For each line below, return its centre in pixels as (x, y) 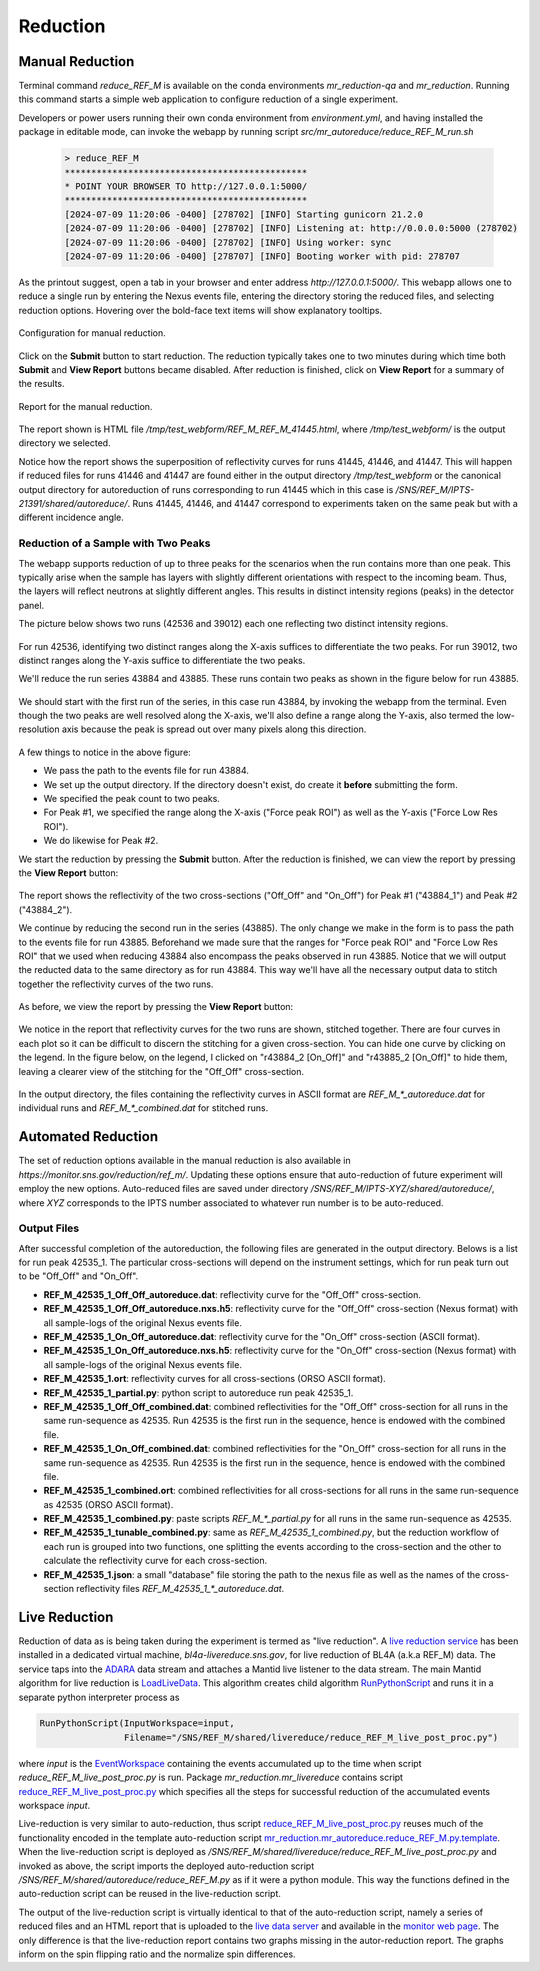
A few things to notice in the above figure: (105, 752)
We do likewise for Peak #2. (101, 841)
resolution (39, 729)
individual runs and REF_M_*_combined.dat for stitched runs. (143, 1108)
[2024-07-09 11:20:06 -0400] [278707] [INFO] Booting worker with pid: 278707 (262, 256)
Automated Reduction (88, 1136)
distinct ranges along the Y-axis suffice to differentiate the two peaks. (162, 660)
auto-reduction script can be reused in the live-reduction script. (150, 1894)
